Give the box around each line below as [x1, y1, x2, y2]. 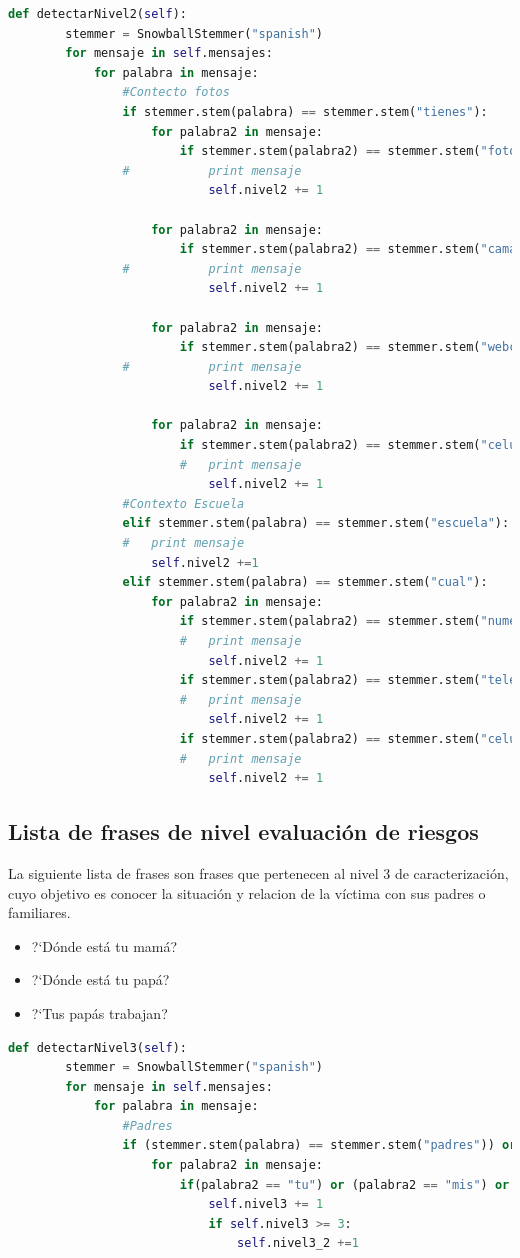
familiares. [8, 902, 71, 923]
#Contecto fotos [122, 85, 230, 100]
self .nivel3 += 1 [208, 1197, 324, 1212]
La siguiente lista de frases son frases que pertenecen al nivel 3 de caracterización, [8, 862, 509, 883]
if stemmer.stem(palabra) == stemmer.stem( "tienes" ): [122, 104, 488, 119]
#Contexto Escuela [122, 496, 245, 511]
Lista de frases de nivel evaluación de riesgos [8, 816, 479, 847]
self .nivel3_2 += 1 [237, 1236, 359, 1251]
